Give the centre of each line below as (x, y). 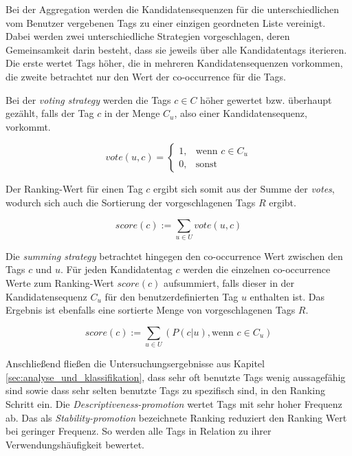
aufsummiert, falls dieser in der (229, 283)
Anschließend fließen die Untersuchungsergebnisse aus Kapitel (135, 363)
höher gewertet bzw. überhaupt (266, 99)
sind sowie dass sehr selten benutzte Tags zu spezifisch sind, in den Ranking (165, 390)
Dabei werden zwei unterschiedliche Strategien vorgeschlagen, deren (148, 36)
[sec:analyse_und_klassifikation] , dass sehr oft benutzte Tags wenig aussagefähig (176, 377)
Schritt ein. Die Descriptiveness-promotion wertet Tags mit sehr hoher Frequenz (174, 403)
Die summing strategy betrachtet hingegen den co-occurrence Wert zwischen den (174, 256)
